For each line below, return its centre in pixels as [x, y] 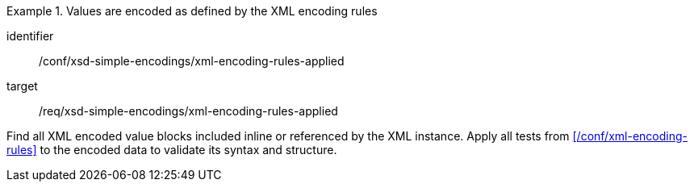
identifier [30, 36]
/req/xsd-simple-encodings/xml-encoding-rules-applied [188, 111]
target [22, 86]
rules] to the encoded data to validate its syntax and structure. [172, 150]
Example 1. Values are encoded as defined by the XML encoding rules [192, 11]
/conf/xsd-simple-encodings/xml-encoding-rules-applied [192, 61]
